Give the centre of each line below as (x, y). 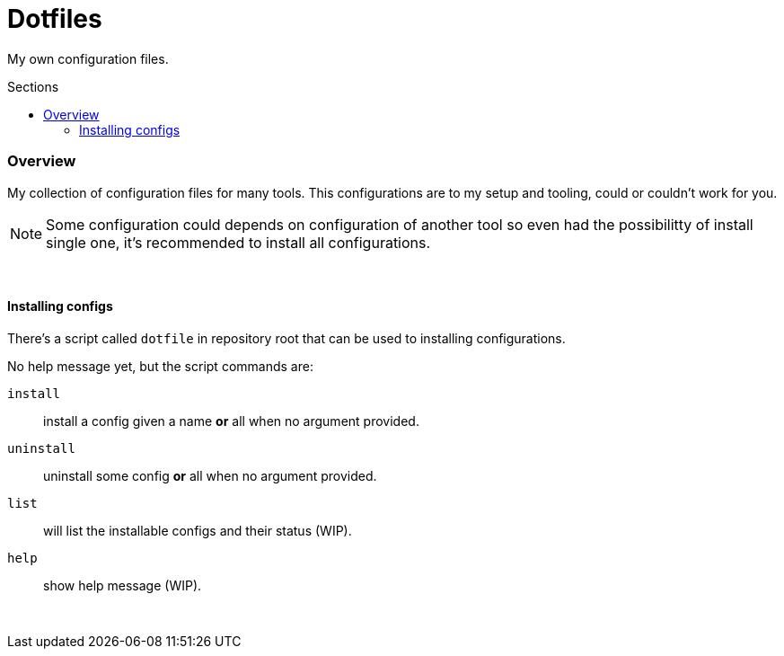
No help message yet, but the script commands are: (160, 366)
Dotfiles (55, 19)
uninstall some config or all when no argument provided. (210, 475)
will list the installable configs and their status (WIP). (198, 530)
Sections (33, 86)
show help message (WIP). (123, 585)
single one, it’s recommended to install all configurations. (238, 242)
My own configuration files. (88, 58)
